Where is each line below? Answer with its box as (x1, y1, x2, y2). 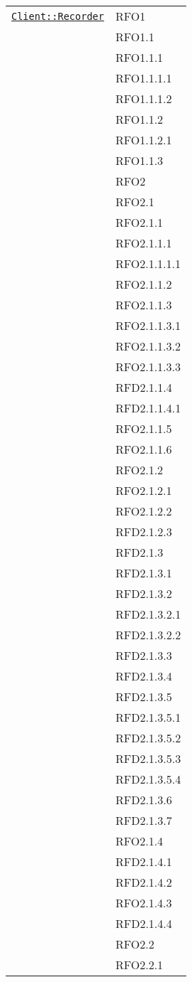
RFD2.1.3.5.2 (115, 730, 181, 746)
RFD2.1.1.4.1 (115, 400, 181, 416)
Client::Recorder (11, 10, 104, 22)
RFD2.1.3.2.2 (115, 626, 181, 643)
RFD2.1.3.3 (115, 647, 172, 663)
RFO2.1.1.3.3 (115, 358, 181, 375)
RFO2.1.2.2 (115, 503, 172, 519)
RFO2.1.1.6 (115, 441, 172, 457)
